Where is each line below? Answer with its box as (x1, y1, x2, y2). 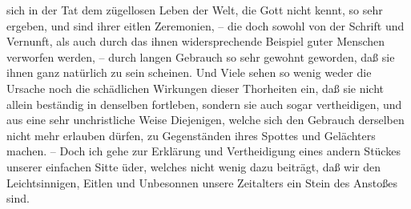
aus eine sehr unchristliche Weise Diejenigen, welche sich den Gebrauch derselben (6, 111, 405, 128)
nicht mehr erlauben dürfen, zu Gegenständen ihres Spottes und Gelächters (6, 127, 376, 143)
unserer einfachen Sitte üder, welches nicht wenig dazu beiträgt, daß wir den (6, 158, 381, 175)
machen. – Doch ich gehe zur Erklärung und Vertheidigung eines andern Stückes (6, 143, 401, 159)
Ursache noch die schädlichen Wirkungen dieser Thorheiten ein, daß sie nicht (6, 79, 385, 96)
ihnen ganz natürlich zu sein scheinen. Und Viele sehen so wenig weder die (6, 64, 372, 81)
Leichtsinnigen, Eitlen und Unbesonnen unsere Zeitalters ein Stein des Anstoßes (6, 174, 397, 191)
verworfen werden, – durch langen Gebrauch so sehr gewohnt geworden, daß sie (6, 48, 395, 65)
